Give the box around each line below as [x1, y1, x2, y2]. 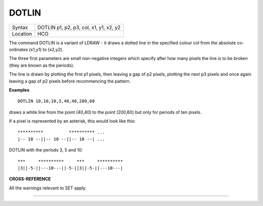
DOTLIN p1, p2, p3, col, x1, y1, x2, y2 [37, 24, 121, 31]
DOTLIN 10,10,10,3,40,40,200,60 [18, 98, 95, 104]
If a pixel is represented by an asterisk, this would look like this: [9, 118, 136, 124]
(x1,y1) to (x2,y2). [29, 46, 64, 52]
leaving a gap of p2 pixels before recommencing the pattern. [9, 78, 131, 84]
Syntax [12, 24, 28, 31]
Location [12, 30, 32, 37]
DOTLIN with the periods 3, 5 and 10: [9, 147, 83, 153]
